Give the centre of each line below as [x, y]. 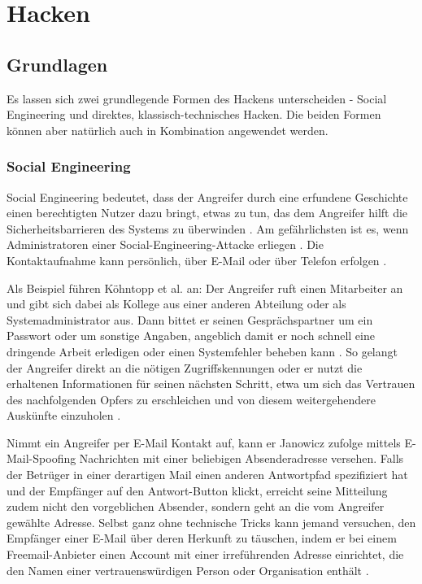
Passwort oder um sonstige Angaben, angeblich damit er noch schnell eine [191, 336]
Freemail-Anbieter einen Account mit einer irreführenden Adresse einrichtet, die [205, 554]
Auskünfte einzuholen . [64, 415]
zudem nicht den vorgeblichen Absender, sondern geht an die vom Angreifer [196, 506]
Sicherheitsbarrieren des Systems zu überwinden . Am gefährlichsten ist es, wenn [208, 228]
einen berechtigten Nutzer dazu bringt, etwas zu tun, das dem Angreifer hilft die [207, 213]
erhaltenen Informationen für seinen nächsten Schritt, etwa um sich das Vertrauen [211, 384]
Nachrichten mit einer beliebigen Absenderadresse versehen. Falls [241, 458]
